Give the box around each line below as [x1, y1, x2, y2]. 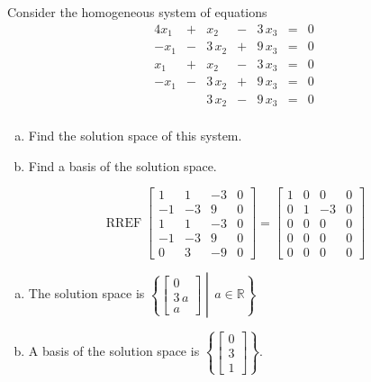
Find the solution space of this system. [28, 126, 242, 145]
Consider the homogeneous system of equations [7, 3, 267, 21]
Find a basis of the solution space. [28, 156, 217, 175]
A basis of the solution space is [28, 341, 200, 360]
